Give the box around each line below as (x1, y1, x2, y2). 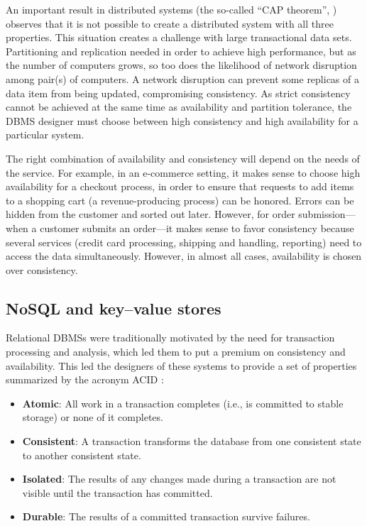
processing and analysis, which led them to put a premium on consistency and (6, 344, 346, 359)
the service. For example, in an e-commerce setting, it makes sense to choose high (6, 165, 361, 180)
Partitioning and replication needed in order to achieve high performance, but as (6, 43, 356, 58)
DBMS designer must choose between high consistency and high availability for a (6, 113, 358, 128)
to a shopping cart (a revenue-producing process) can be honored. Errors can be (6, 192, 354, 207)
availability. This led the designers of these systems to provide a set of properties (6, 358, 357, 373)
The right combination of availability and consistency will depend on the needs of (6, 150, 360, 165)
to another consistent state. (22, 447, 141, 462)
